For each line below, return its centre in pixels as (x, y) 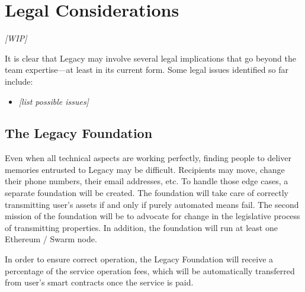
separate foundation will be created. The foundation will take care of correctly (147, 193)
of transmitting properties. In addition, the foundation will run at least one (141, 227)
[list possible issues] (54, 101)
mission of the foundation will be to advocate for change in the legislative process (152, 216)
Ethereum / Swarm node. (51, 239)
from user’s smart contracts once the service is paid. (99, 282)
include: (19, 81)
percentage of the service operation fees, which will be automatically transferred (150, 270)
